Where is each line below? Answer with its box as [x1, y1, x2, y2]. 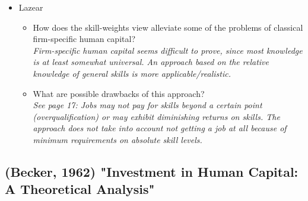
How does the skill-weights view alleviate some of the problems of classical [33, 21, 303, 33]
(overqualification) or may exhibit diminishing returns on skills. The [33, 110, 280, 122]
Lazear [18, 1, 43, 13]
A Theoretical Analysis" [5, 180, 155, 198]
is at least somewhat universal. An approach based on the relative [33, 56, 269, 68]
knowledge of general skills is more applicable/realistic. [33, 67, 231, 79]
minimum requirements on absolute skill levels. [33, 133, 202, 145]
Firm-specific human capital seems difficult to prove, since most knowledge [33, 44, 303, 56]
